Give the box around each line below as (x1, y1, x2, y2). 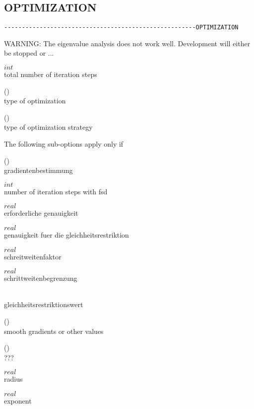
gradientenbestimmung (4, 165, 73, 175)
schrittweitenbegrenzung (4, 273, 77, 283)
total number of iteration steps (4, 69, 97, 80)
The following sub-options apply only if (4, 139, 124, 149)
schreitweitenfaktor (4, 251, 62, 261)
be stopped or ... (4, 48, 54, 58)
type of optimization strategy (4, 122, 93, 132)
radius (4, 374, 23, 384)
